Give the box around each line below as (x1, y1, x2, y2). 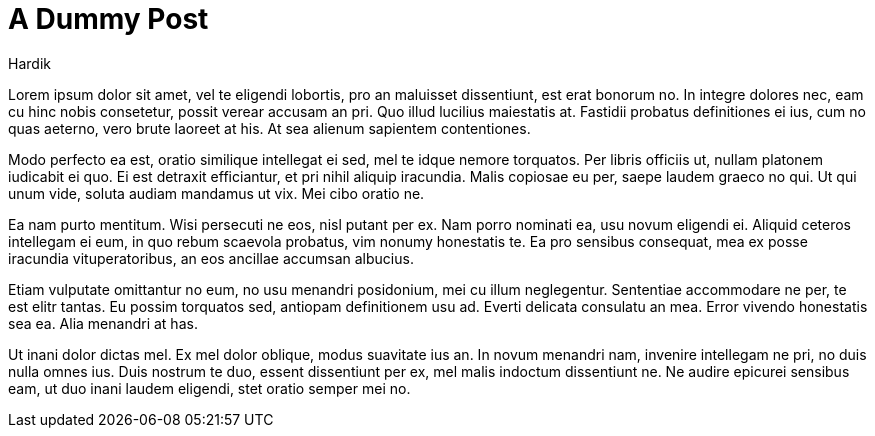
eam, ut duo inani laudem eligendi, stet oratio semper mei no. (8, 379, 411, 397)
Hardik (8, 54, 51, 72)
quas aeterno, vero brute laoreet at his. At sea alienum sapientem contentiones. (8, 119, 531, 137)
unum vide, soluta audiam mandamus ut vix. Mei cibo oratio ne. (8, 184, 425, 202)
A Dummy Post (8, 2, 209, 36)
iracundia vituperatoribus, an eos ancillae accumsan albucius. (8, 249, 414, 267)
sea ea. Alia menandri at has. (8, 314, 198, 332)
